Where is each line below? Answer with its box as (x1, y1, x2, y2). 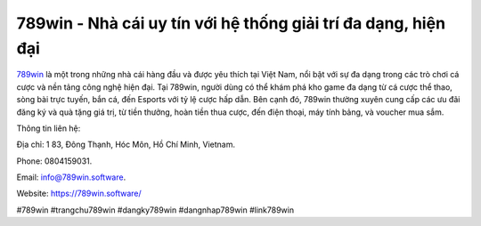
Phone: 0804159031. (16, 156, 93, 166)
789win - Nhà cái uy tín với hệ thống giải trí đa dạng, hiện (16, 13, 445, 33)
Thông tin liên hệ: (16, 123, 81, 133)
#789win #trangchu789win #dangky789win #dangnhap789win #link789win (16, 205, 294, 215)
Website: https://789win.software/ (16, 188, 142, 199)
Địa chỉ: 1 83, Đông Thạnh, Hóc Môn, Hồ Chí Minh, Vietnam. (16, 139, 236, 150)
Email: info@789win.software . (16, 172, 126, 182)
